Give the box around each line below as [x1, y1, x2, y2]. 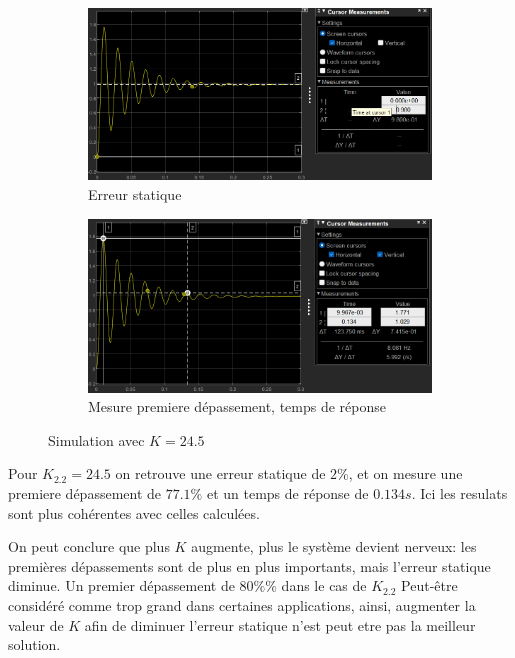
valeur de [8, 614, 64, 635]
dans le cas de [281, 575, 367, 596]
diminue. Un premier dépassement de [8, 575, 235, 596]
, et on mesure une [348, 463, 463, 484]
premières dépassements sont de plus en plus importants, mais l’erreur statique [8, 555, 491, 576]
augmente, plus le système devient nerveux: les [191, 536, 477, 557]
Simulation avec [48, 429, 145, 450]
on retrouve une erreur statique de [115, 463, 326, 484]
